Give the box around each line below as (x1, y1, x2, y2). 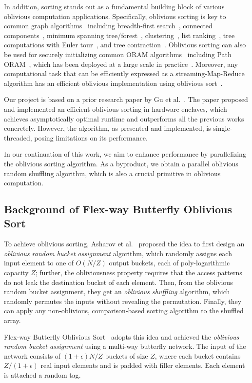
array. (4, 315, 21, 325)
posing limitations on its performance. (34, 132, 148, 142)
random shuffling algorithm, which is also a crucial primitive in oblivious (4, 168, 221, 178)
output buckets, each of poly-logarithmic (109, 258, 230, 268)
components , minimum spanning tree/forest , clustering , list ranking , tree (4, 30, 235, 40)
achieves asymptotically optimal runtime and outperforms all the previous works (4, 113, 244, 123)
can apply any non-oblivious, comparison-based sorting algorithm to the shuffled (4, 305, 244, 316)
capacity (4, 267, 29, 278)
